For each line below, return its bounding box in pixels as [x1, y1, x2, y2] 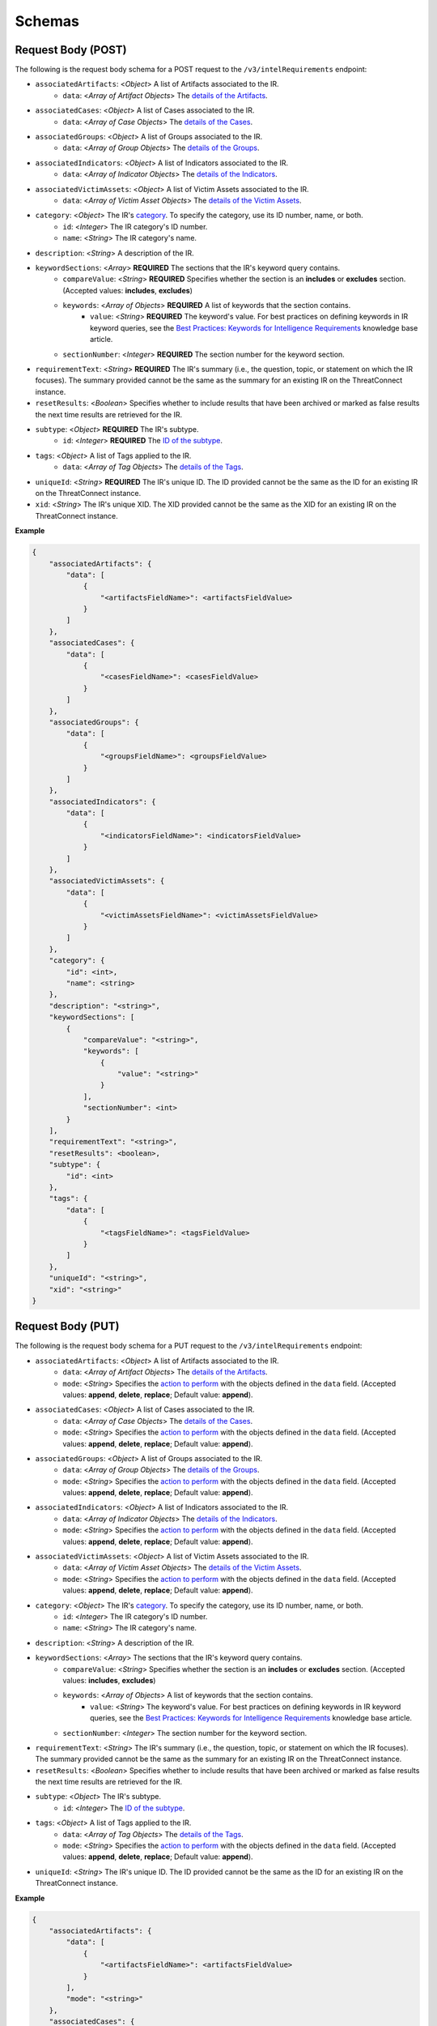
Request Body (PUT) [15, 1319, 120, 1333]
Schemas [15, 12, 80, 30]
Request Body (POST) [15, 43, 127, 57]
